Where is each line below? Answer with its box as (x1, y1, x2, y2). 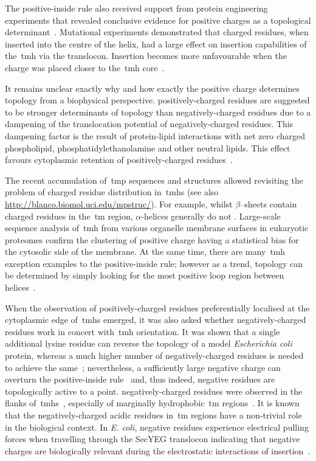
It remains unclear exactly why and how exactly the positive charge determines (5, 81, 300, 94)
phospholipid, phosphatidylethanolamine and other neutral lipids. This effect (5, 141, 290, 154)
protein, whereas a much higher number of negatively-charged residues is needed (5, 349, 304, 362)
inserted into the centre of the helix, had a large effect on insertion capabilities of (5, 37, 307, 50)
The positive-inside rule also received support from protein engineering (5, 2, 268, 14)
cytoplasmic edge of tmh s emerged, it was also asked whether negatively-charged (5, 313, 306, 326)
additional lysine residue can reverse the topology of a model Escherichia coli (5, 337, 292, 350)
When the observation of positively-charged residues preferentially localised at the (5, 301, 310, 314)
